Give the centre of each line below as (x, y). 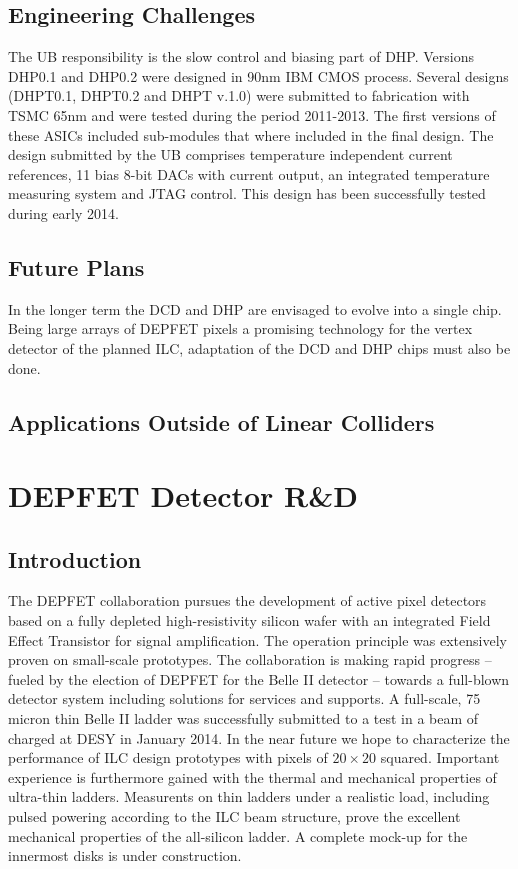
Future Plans (76, 266)
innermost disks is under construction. (125, 855)
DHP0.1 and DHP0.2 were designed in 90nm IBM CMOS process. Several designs (258, 75)
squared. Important (440, 757)
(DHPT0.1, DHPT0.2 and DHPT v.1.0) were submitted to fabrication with (239, 95)
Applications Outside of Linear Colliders (221, 421)
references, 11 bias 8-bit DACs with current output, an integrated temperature (249, 173)
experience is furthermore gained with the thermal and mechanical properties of (252, 776)
